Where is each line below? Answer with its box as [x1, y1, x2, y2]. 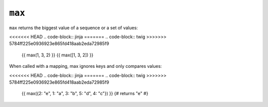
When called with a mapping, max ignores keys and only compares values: [9, 63, 162, 69]
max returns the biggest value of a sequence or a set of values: [9, 25, 138, 31]
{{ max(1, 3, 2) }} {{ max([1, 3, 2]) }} [21, 52, 94, 58]
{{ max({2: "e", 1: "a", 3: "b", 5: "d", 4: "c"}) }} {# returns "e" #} [21, 91, 148, 97]
